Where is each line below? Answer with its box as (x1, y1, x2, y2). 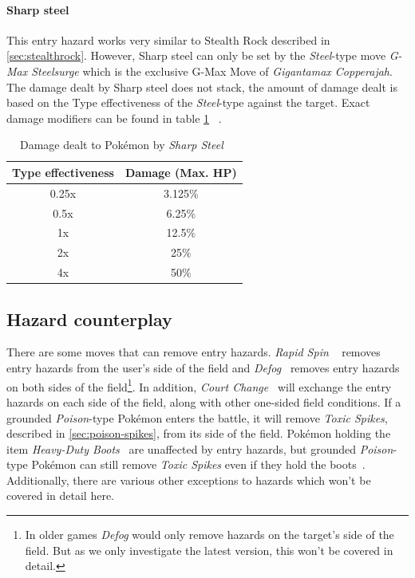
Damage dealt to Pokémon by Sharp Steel (19, 136, 223, 153)
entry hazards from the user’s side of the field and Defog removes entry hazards (6, 360, 400, 376)
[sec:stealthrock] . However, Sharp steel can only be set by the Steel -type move (6, 47, 386, 64)
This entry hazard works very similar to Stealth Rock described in (6, 31, 330, 48)
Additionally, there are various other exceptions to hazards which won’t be (6, 471, 371, 488)
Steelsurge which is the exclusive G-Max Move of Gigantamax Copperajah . (31, 62, 393, 79)
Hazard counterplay (6, 306, 172, 331)
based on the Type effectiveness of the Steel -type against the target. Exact (6, 94, 370, 111)
